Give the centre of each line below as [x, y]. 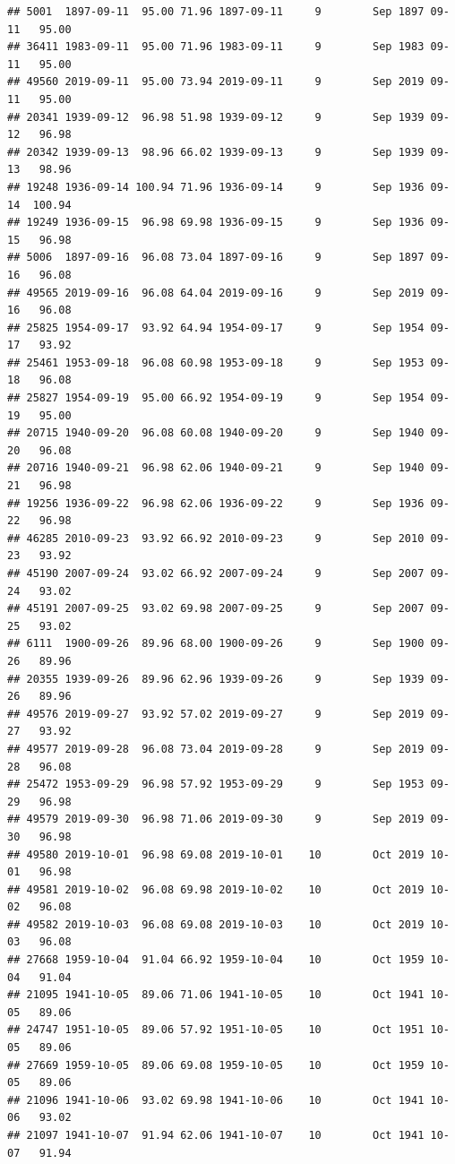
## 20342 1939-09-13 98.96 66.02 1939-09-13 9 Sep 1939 [216, 152]
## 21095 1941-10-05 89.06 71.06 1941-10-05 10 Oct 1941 [216, 995]
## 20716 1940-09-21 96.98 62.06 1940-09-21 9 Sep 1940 [216, 468]
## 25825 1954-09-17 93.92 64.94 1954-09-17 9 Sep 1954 [216, 328]
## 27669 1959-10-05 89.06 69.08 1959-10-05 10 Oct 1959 [216, 1065]
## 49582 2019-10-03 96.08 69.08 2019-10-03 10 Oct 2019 [216, 924]
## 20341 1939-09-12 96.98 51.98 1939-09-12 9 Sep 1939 [216, 117]
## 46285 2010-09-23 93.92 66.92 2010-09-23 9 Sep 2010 [216, 538]
